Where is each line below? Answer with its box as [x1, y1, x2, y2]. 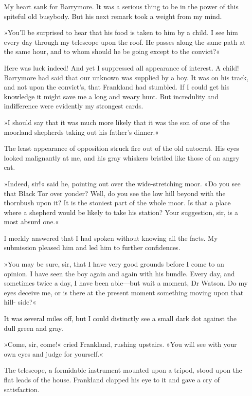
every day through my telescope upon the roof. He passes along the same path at [4, 36, 246, 47]
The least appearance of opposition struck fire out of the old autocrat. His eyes [4, 143, 239, 153]
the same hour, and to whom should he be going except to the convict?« [4, 46, 220, 56]
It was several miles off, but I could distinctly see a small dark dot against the [4, 313, 237, 324]
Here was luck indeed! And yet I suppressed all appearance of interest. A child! [4, 62, 239, 72]
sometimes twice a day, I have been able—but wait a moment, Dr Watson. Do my [4, 278, 248, 288]
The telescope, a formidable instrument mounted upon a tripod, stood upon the [4, 365, 242, 375]
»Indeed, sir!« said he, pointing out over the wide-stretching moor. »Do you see [4, 178, 241, 188]
